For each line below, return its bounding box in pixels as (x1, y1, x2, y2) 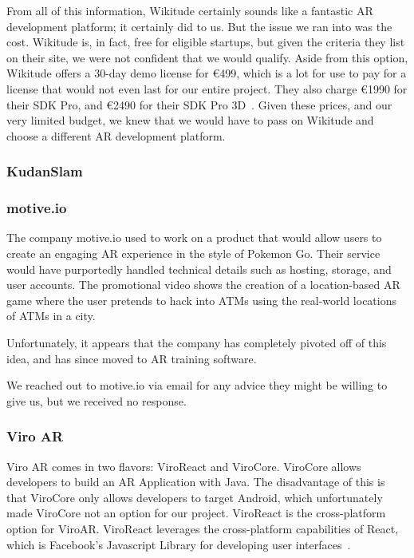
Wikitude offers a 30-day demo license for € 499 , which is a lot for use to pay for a (6, 65, 407, 81)
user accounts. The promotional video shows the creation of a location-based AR (6, 276, 400, 293)
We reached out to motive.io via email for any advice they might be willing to (6, 377, 388, 394)
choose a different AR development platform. (6, 127, 226, 144)
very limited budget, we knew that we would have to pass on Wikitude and (6, 112, 374, 129)
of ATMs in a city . (6, 307, 96, 324)
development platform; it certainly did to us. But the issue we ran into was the (6, 18, 392, 34)
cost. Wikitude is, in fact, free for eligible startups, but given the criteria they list (6, 34, 405, 50)
